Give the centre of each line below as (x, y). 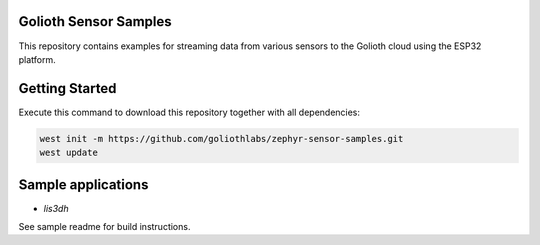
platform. (37, 59)
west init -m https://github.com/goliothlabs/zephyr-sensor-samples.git (221, 138)
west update (69, 153)
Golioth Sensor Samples (95, 21)
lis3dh (56, 208)
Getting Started (67, 88)
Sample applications (83, 184)
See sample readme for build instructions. (104, 227)
